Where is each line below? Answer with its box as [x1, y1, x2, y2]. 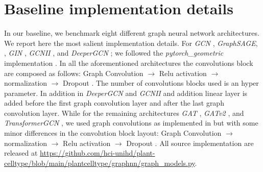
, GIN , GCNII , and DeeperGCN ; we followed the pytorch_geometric [4, 47, 224, 58]
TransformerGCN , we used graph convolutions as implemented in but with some [4, 117, 258, 128]
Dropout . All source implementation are [126, 137, 254, 148]
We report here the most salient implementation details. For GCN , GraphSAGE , [4, 37, 258, 48]
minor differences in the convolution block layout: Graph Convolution [4, 128, 222, 138]
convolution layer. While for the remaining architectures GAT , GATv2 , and [4, 107, 244, 118]
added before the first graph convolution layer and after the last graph [4, 97, 224, 108]
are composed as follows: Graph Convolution [4, 67, 144, 78]
